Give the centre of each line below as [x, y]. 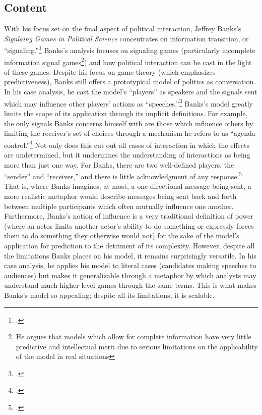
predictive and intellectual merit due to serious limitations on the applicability [137, 346]
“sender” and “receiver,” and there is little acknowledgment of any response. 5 [123, 175]
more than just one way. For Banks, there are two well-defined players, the [119, 164]
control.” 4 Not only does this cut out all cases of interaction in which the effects [127, 144]
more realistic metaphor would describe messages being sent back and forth [120, 196]
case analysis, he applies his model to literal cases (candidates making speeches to [130, 265]
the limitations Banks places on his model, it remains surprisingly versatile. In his [130, 255]
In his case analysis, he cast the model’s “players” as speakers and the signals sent [131, 92]
